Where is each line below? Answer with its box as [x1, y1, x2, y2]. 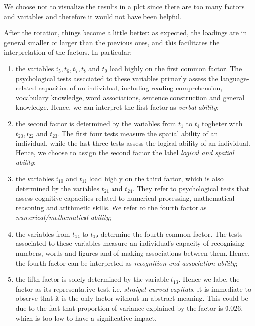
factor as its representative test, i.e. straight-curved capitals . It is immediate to [15, 283, 251, 294]
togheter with [202, 118, 243, 128]
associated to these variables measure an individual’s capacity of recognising [15, 238, 245, 248]
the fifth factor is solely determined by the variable [15, 274, 169, 284]
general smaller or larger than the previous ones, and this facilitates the [4, 37, 220, 47]
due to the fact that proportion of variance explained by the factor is [15, 303, 223, 313]
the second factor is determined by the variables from [15, 118, 176, 128]
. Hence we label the [178, 274, 240, 284]
